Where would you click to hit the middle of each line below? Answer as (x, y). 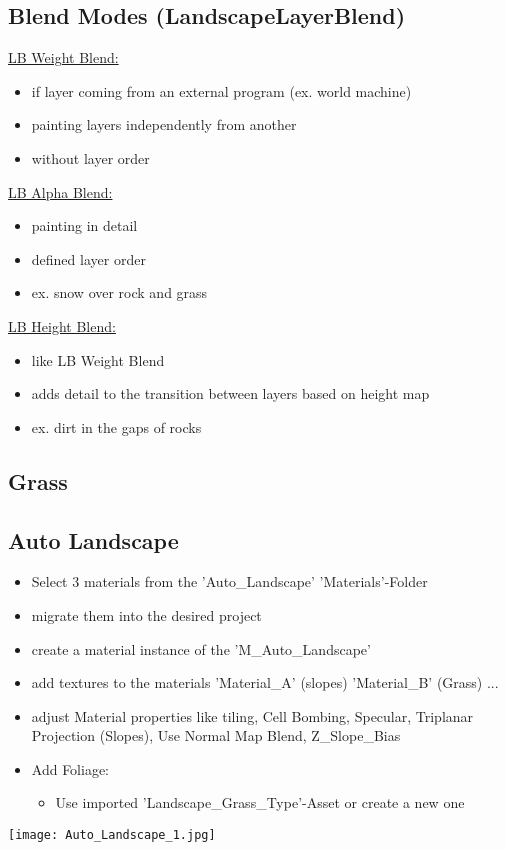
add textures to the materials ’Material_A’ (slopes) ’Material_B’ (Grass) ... (265, 682)
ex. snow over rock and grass (119, 292)
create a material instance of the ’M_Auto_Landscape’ (201, 648)
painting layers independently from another (164, 124)
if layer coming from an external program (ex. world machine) (221, 90)
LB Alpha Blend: (60, 191)
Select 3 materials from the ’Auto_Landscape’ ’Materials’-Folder (229, 581)
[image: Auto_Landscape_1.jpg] (112, 835)
